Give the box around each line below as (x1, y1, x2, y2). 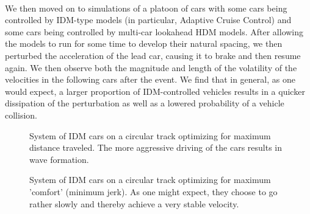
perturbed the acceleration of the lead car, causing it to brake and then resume (5, 49, 301, 61)
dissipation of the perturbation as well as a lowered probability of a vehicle (5, 97, 284, 109)
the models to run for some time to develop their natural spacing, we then (5, 37, 283, 50)
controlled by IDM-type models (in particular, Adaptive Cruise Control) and (5, 13, 292, 26)
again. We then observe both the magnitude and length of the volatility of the (5, 61, 297, 74)
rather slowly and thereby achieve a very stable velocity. (29, 197, 239, 210)
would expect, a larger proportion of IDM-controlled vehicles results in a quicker (5, 85, 305, 97)
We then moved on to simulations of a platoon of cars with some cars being (5, 1, 287, 14)
